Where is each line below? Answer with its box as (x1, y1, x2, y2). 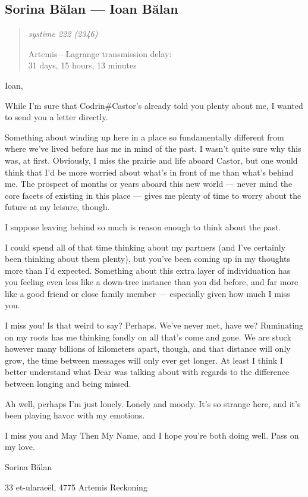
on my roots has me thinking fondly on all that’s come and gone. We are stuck (5, 330, 291, 343)
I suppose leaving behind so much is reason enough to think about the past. (5, 220, 281, 233)
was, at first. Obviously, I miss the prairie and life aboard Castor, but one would (5, 154, 298, 166)
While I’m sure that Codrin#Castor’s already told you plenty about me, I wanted (5, 99, 303, 111)
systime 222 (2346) (28, 27, 98, 40)
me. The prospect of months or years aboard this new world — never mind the (5, 177, 293, 190)
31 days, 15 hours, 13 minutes (28, 59, 137, 71)
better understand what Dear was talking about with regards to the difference (5, 365, 290, 378)
